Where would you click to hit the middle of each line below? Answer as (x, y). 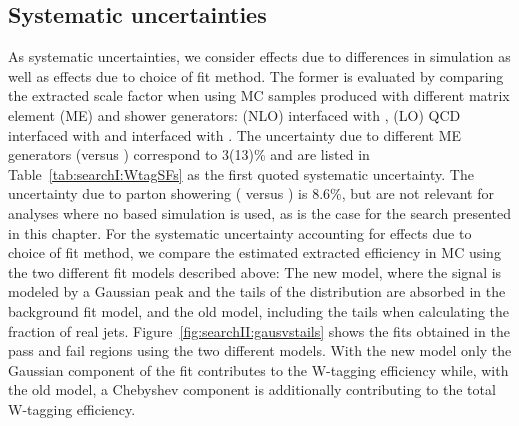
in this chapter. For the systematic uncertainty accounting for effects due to (240, 232)
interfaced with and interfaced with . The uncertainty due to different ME (235, 134)
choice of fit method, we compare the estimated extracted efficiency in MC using (254, 252)
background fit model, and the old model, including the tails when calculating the (259, 310)
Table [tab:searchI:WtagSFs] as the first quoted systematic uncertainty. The (241, 173)
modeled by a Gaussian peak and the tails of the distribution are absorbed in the (257, 291)
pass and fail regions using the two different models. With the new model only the (260, 350)
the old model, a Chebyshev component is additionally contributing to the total (252, 389)
